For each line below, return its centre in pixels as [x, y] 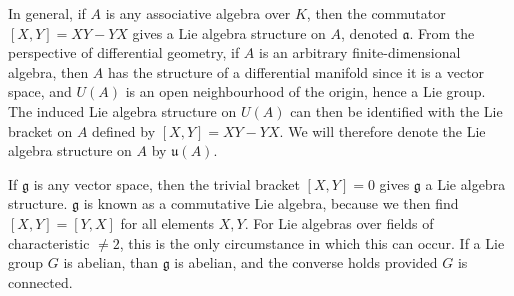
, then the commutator [376, 13]
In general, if [47, 13]
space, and [40, 91]
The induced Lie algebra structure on [122, 110]
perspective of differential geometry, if [124, 52]
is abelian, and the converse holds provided [306, 262]
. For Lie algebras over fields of [339, 222]
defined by [124, 130]
